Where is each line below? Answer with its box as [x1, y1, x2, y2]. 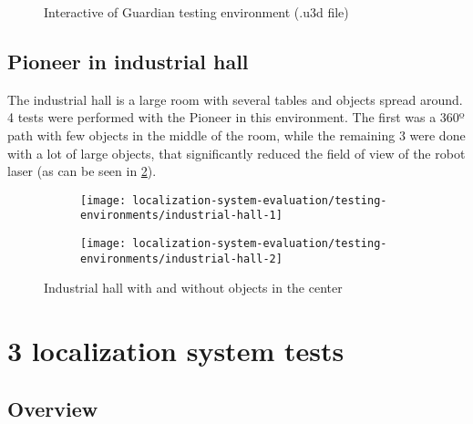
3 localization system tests [7, 332, 344, 369]
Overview [7, 394, 98, 422]
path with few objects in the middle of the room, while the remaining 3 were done [7, 125, 466, 144]
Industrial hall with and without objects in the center [44, 278, 343, 297]
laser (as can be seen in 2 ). [7, 161, 157, 181]
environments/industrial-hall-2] [80, 252, 283, 265]
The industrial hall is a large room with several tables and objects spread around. [7, 89, 463, 109]
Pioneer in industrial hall [7, 47, 249, 75]
